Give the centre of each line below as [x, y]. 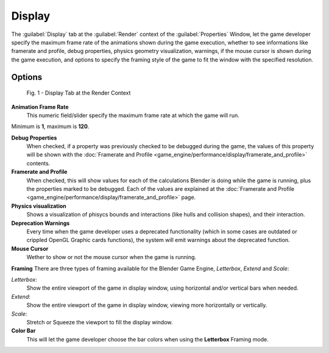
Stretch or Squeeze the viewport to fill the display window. [100, 322]
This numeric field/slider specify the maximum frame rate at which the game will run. [133, 115]
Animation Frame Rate [40, 107]
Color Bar [23, 331]
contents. [38, 163]
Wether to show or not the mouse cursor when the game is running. [111, 257]
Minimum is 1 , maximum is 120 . [50, 127]
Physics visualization [39, 206]
